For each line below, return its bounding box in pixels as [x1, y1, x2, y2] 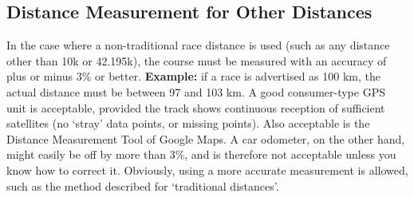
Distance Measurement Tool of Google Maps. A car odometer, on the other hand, [6, 130, 405, 147]
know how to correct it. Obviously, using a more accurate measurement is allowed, [6, 161, 408, 178]
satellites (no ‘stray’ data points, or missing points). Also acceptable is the [6, 115, 370, 132]
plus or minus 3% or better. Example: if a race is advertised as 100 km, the [6, 68, 381, 85]
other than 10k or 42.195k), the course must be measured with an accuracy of [6, 52, 387, 69]
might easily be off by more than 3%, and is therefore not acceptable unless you [6, 146, 396, 163]
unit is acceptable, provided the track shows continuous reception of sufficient [6, 99, 385, 116]
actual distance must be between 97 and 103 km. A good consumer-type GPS [6, 83, 385, 100]
